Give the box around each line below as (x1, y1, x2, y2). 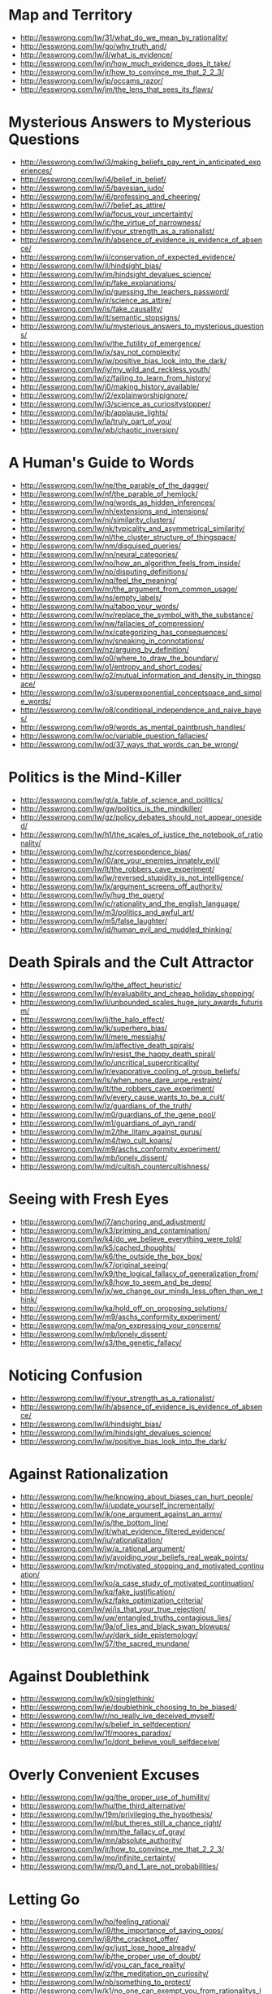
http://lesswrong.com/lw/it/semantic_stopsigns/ (19, 312, 180, 322)
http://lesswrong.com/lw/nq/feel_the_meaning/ (19, 575, 178, 585)
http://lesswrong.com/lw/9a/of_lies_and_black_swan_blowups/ (19, 1621, 231, 1631)
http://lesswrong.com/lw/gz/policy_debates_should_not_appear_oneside (19, 812, 262, 822)
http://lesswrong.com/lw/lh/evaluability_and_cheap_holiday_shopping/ (19, 988, 255, 998)
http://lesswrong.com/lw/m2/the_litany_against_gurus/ (19, 1126, 203, 1136)
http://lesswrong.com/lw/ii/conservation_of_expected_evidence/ (19, 252, 235, 262)
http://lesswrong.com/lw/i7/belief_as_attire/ (19, 200, 166, 210)
